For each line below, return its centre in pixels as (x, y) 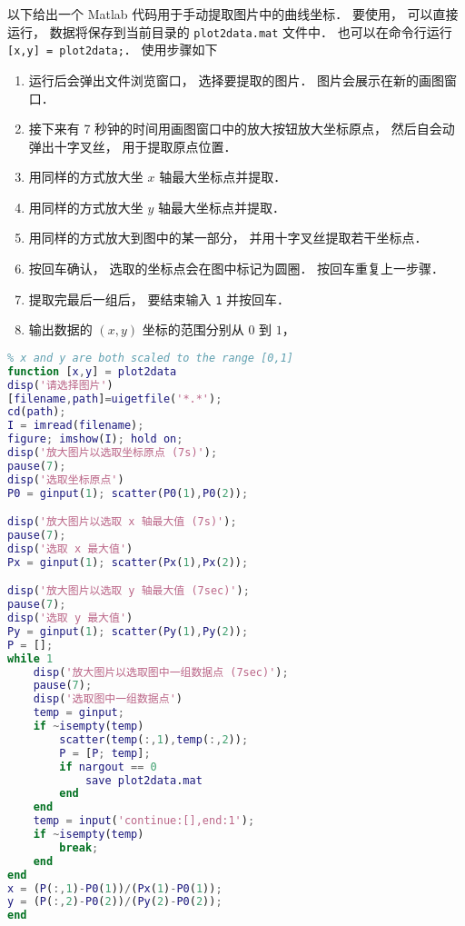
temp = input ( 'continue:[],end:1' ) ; (144, 821)
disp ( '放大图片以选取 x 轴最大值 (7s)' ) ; (122, 522)
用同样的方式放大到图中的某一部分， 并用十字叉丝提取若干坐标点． (228, 238)
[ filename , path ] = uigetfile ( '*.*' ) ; (115, 398)
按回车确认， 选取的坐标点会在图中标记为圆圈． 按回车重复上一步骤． (237, 269)
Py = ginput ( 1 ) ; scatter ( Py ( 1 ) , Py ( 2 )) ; (128, 631)
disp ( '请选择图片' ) (60, 385)
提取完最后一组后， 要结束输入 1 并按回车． (159, 299)
